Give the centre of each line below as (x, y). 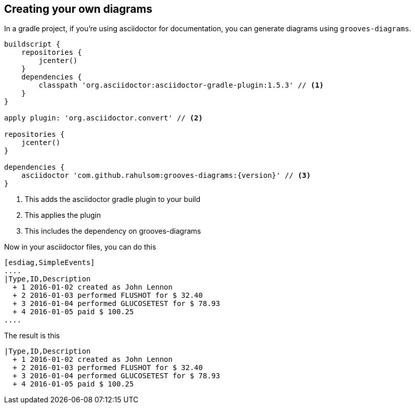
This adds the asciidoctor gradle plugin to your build (113, 199)
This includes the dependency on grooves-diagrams (113, 231)
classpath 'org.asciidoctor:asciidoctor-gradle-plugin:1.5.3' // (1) (181, 85)
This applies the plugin (63, 215)
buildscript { (32, 44)
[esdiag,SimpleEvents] (50, 263)
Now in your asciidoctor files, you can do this (80, 247)
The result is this (32, 336)
